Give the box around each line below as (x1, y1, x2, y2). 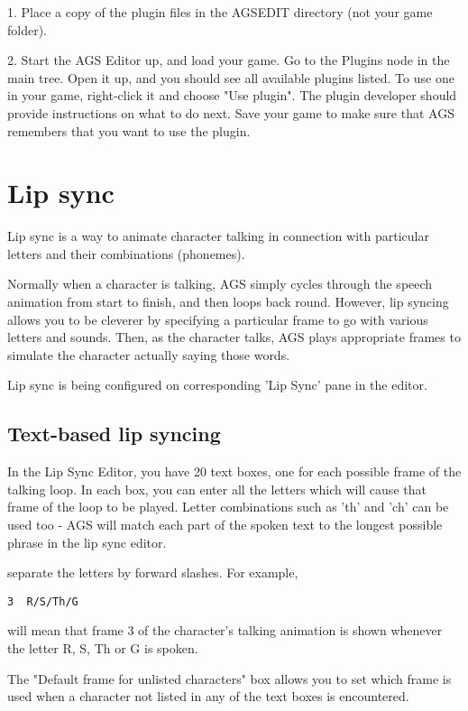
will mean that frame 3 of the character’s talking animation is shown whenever (7, 621, 443, 640)
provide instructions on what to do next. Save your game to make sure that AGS (7, 103, 454, 122)
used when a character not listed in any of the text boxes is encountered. (7, 687, 409, 706)
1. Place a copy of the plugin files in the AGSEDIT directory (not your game (7, 3, 433, 21)
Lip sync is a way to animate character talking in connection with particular (7, 226, 429, 245)
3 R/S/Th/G (7, 595, 78, 608)
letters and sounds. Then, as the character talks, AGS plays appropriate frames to (7, 328, 461, 346)
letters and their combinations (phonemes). (7, 244, 245, 263)
